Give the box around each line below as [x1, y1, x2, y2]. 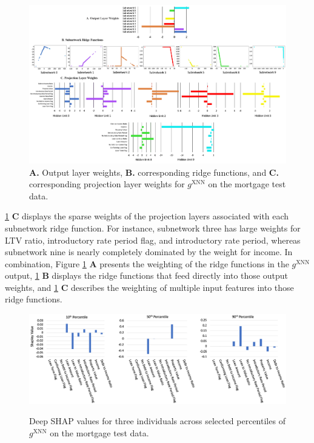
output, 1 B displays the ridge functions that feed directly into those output [5, 269, 288, 282]
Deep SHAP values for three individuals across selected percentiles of [29, 415, 286, 427]
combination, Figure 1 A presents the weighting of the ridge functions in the [5, 257, 289, 270]
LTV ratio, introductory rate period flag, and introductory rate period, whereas [5, 233, 301, 246]
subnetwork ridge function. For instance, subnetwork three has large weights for [5, 221, 301, 234]
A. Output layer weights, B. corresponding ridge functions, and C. [29, 165, 279, 178]
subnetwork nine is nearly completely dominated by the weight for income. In [5, 245, 293, 258]
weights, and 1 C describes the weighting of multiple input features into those [5, 281, 294, 293]
